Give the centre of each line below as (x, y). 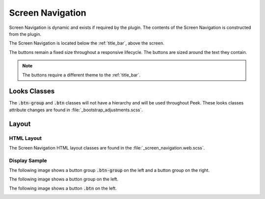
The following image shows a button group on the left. (64, 179)
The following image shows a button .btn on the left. (63, 188)
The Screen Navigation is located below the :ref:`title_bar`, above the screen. (87, 43)
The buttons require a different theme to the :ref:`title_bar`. (81, 75)
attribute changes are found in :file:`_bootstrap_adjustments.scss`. (76, 110)
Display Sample (28, 160)
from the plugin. (25, 34)
